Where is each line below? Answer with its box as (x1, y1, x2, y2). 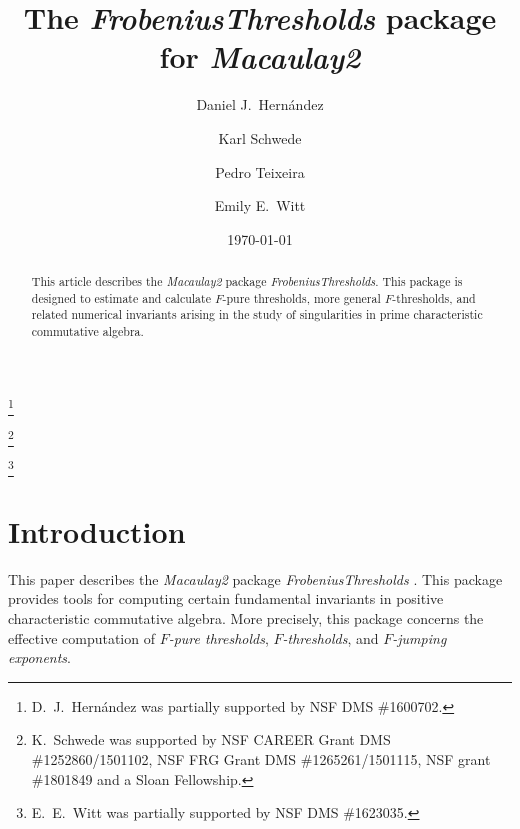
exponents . (8, 647, 71, 668)
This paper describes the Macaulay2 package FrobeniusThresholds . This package (8, 568, 503, 589)
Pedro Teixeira (215, 161, 305, 182)
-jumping (392, 627, 447, 648)
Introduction (8, 510, 186, 551)
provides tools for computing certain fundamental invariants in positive (8, 588, 444, 609)
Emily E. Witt (214, 195, 306, 216)
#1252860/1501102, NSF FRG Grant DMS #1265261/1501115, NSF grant (31, 748, 491, 769)
